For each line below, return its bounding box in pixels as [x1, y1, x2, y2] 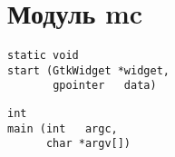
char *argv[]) [45, 137, 131, 151]
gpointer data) [53, 79, 157, 93]
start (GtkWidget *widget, [7, 64, 170, 77]
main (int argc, [7, 122, 118, 135]
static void [7, 49, 79, 63]
